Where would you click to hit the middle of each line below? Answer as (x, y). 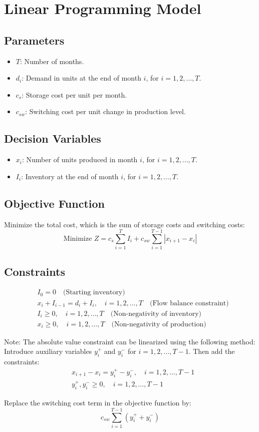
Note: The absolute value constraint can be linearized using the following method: (130, 341)
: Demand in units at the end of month (81, 78)
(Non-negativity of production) (159, 324)
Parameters (34, 40)
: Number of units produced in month (80, 159)
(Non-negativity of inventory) (156, 314)
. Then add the (212, 351)
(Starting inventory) (94, 293)
